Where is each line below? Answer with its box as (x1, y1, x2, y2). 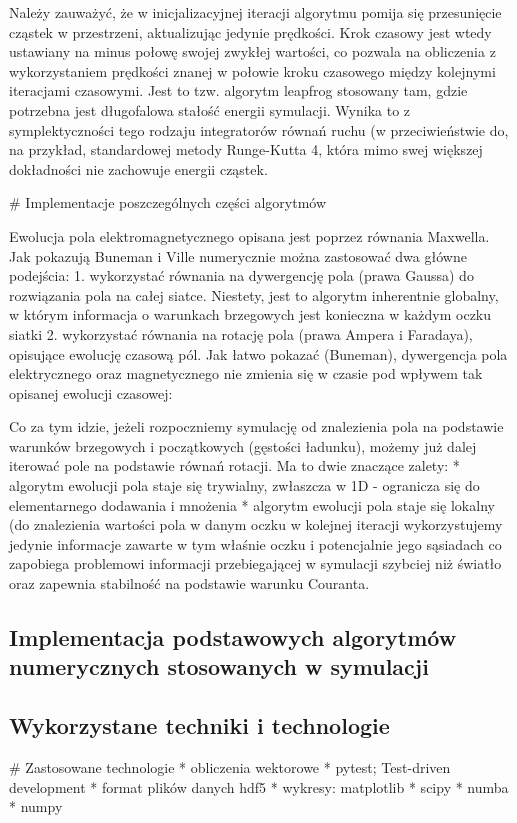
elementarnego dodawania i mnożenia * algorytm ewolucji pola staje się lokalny (9, 494, 495, 515)
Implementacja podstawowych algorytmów (9, 622, 457, 653)
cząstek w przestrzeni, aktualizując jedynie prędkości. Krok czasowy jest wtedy (9, 21, 492, 42)
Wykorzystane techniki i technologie (9, 710, 390, 741)
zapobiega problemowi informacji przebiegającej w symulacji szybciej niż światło (9, 553, 502, 574)
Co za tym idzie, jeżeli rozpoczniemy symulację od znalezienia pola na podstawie (9, 416, 504, 437)
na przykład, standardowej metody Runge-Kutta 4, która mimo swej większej (9, 139, 483, 160)
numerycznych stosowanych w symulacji (9, 651, 429, 682)
